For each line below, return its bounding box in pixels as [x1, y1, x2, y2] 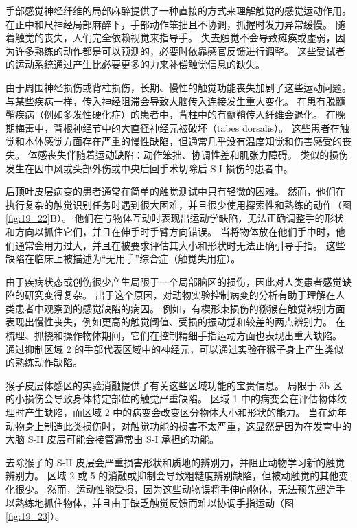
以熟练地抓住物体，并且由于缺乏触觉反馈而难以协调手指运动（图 [5, 495, 294, 509]
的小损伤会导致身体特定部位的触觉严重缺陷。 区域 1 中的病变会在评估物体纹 [5, 391, 347, 406]
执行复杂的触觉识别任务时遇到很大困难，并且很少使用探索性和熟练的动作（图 [5, 197, 352, 211]
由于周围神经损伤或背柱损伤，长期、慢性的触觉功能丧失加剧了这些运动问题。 [5, 80, 352, 94]
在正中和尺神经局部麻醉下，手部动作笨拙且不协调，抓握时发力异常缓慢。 [5, 16, 332, 31]
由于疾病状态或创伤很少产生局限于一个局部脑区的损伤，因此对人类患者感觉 [5, 274, 342, 288]
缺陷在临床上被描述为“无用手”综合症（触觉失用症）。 [5, 251, 241, 266]
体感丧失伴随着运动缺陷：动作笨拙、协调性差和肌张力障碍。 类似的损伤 [27, 147, 349, 161]
